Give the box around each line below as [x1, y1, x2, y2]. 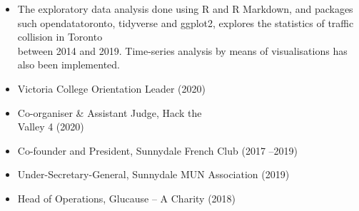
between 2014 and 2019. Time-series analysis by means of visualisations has [17, 43, 348, 58]
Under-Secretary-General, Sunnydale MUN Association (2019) [17, 167, 290, 182]
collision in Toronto [17, 29, 103, 44]
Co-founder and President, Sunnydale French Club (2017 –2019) [17, 143, 298, 158]
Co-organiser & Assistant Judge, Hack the [17, 105, 202, 120]
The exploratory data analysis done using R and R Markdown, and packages [17, 1, 353, 16]
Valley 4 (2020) [17, 119, 84, 134]
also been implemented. [17, 57, 120, 72]
